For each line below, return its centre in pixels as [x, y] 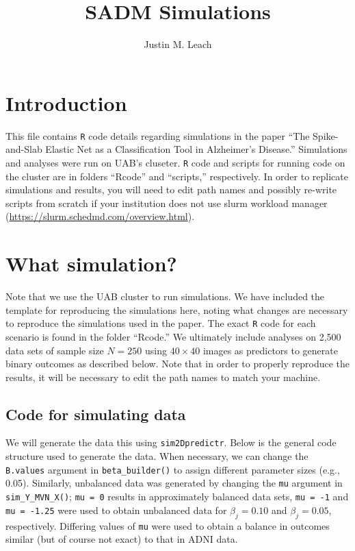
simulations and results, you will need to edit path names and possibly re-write [171, 189]
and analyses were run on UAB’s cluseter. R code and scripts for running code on [175, 162]
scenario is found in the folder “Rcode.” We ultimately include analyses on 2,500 [173, 336]
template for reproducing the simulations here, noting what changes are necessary [177, 309]
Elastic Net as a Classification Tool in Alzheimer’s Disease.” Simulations [196, 149]
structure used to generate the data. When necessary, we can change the [157, 456]
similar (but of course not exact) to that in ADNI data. [122, 539]
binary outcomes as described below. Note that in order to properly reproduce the [178, 364]
